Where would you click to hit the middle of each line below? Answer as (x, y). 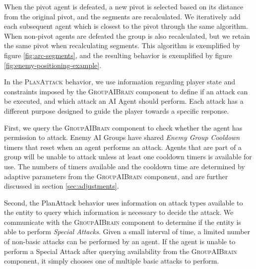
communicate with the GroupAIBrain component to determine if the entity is (123, 222)
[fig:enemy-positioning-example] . (53, 65)
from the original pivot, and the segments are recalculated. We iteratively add (122, 16)
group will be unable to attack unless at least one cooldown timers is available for (128, 157)
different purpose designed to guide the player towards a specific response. (117, 110)
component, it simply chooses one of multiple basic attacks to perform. (112, 261)
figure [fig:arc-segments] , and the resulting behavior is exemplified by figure (118, 55)
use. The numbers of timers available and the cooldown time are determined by (125, 166)
